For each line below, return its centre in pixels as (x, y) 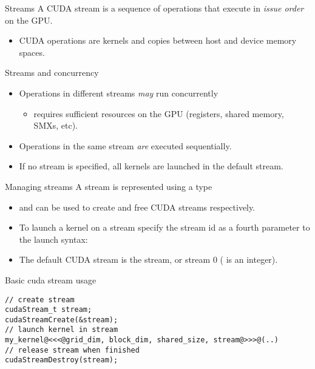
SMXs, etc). (56, 125)
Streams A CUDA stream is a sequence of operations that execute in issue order (154, 8)
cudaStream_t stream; (49, 310)
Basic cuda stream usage (51, 279)
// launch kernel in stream (62, 330)
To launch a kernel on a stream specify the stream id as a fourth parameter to (164, 227)
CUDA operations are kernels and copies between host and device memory (158, 40)
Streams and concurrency (52, 73)
